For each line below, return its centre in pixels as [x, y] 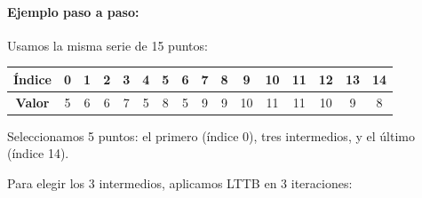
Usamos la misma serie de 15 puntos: [107, 45]
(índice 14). [38, 153]
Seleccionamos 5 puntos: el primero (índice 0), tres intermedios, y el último [211, 135]
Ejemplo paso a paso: [73, 11]
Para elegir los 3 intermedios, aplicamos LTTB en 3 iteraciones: [180, 183]
